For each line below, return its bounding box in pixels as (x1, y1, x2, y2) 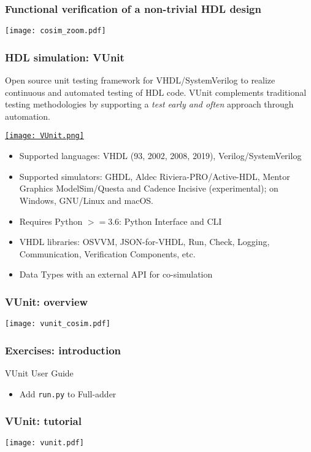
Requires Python (19, 214, 83, 227)
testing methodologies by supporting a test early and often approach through (5, 98, 294, 111)
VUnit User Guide (5, 366, 74, 379)
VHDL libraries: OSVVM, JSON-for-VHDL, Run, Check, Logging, (19, 235, 270, 248)
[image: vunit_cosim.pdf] (5, 319, 110, 329)
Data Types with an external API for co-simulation (19, 268, 213, 281)
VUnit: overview (5, 294, 88, 309)
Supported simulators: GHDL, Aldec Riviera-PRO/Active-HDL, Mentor (19, 169, 290, 182)
